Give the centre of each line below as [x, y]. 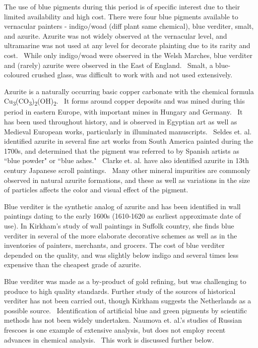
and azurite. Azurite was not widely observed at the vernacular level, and [116, 35]
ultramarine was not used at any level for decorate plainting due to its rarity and [127, 45]
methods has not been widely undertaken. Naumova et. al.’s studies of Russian [123, 320]
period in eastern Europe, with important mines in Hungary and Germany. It [124, 112]
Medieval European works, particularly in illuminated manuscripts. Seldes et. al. [128, 131]
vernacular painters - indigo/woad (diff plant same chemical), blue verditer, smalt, [129, 26]
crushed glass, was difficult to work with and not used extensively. [132, 75]
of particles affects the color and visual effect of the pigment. [96, 190]
